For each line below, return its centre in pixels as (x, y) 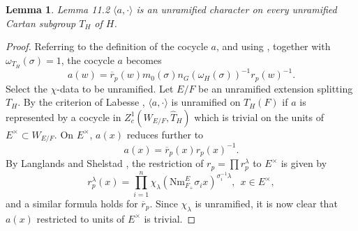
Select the (27, 88)
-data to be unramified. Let (115, 88)
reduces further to (165, 134)
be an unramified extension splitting (276, 88)
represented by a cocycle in (64, 117)
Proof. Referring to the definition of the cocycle (107, 46)
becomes (144, 59)
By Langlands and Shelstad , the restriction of (105, 163)
